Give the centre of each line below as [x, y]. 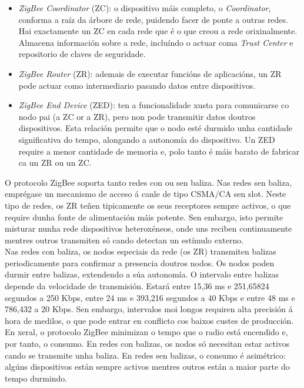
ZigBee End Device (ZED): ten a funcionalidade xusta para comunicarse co [154, 105]
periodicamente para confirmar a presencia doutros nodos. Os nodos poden [140, 262]
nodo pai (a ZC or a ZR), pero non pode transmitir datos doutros [137, 116]
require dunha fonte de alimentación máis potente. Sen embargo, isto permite [144, 217]
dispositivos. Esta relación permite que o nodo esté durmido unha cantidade [156, 128]
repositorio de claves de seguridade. [82, 54]
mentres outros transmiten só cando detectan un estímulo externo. [124, 240]
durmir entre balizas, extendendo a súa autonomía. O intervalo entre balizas [142, 274]
